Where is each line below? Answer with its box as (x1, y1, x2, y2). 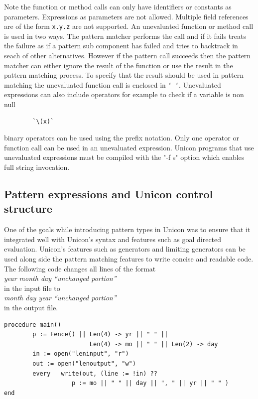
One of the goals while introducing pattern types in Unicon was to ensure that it (4, 224, 251, 235)
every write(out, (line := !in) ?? (32, 370, 157, 377)
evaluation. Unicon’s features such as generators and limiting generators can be (4, 244, 246, 254)
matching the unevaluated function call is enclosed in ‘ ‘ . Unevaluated (4, 79, 221, 90)
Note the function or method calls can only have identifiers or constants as (4, 1, 232, 11)
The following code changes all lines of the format (4, 263, 156, 273)
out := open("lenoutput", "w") (32, 360, 136, 367)
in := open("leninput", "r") (32, 350, 129, 358)
